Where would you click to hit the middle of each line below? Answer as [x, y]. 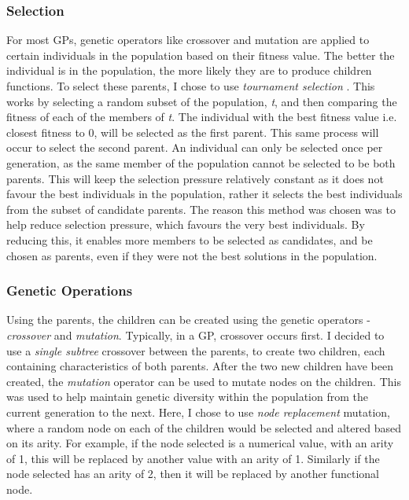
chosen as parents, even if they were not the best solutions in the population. [192, 255]
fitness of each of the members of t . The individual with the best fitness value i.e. [202, 117]
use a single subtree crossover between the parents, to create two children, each [196, 350]
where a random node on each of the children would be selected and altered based [204, 427]
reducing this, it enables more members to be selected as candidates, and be [190, 239]
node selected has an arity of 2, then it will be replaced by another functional [193, 474]
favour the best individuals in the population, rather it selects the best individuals [204, 194]
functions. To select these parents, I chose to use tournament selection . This [191, 86]
